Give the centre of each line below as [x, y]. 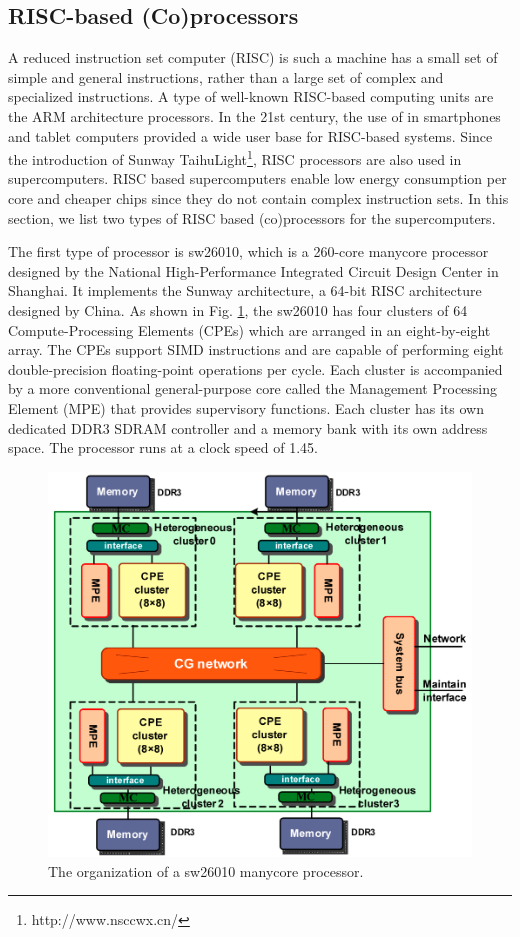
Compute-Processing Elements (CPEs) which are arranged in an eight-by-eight [249, 329]
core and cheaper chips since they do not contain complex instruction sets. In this [258, 198]
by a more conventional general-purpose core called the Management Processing [253, 388]
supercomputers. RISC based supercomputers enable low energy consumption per [257, 178]
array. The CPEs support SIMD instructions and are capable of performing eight [256, 349]
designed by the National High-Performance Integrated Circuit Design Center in [253, 270]
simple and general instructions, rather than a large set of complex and [226, 76]
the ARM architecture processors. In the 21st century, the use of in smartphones [254, 115]
